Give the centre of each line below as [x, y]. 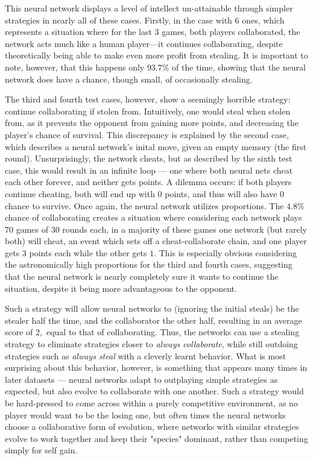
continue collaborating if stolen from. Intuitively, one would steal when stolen [148, 111]
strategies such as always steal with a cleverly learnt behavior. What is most [146, 355]
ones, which [263, 20]
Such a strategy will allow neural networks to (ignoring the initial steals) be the [152, 308]
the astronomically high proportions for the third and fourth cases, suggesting [149, 264]
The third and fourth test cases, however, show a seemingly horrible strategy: [148, 99]
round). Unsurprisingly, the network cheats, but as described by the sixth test [149, 158]
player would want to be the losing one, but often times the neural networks [145, 414]
